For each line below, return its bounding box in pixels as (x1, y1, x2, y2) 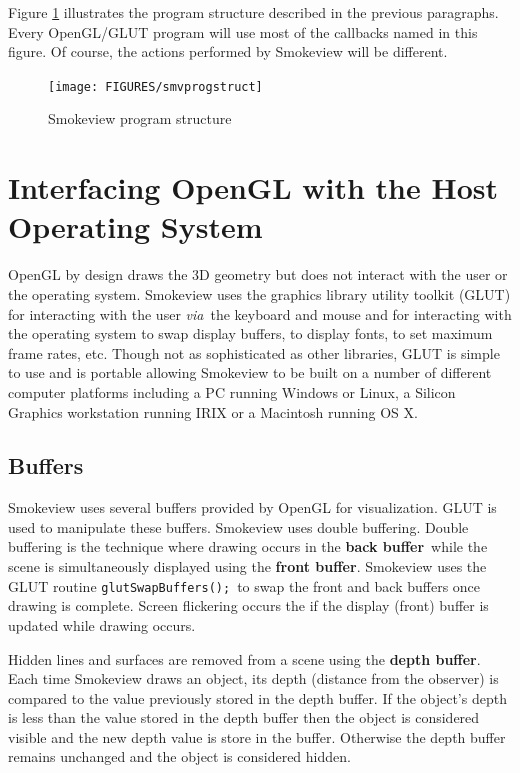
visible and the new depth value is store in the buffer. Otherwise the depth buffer (8, 726, 506, 747)
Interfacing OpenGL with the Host (8, 167, 498, 208)
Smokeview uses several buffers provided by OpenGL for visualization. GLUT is (8, 497, 497, 518)
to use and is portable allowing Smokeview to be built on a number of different (8, 362, 492, 383)
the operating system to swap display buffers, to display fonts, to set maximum (8, 323, 493, 344)
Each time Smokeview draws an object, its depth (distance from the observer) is (8, 668, 499, 689)
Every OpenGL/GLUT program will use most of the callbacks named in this (8, 21, 478, 42)
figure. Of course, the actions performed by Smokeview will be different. (8, 41, 448, 62)
